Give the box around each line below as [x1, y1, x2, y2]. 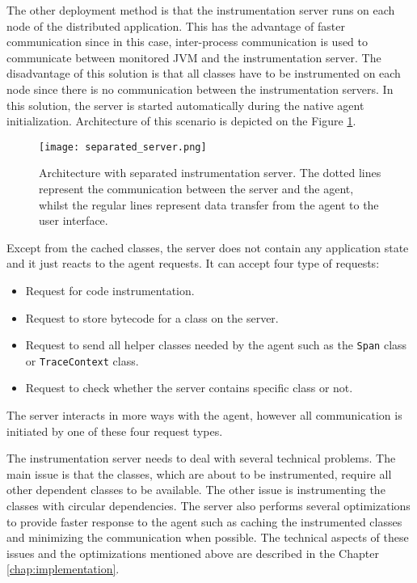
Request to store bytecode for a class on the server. [25, 309, 279, 326]
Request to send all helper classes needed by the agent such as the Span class [25, 336, 407, 353]
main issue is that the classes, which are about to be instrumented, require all [6, 465, 392, 482]
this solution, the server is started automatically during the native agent [6, 96, 364, 113]
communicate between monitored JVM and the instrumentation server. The [6, 49, 381, 65]
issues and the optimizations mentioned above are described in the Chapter [6, 544, 379, 561]
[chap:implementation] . [6, 560, 120, 577]
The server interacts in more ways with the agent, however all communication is [6, 407, 402, 424]
